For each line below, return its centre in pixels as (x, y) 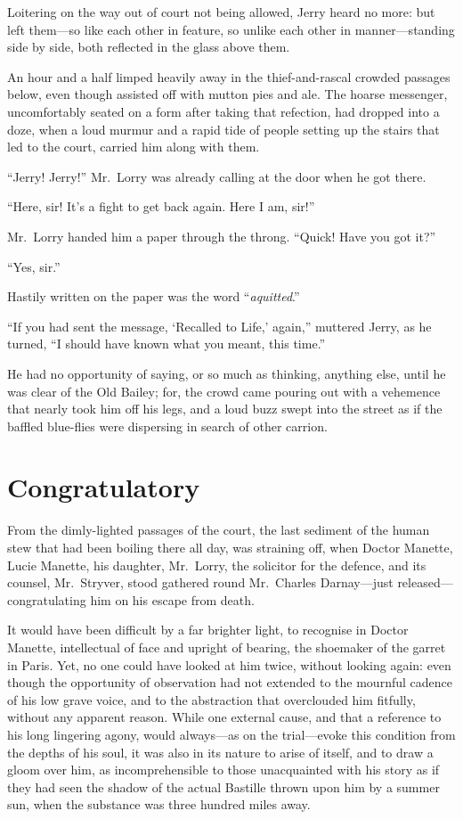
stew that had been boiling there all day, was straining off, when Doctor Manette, (230, 547)
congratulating (47, 599)
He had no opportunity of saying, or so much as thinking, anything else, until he (227, 373)
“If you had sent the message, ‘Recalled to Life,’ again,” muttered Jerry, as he (219, 326)
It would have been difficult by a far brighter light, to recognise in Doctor (208, 630)
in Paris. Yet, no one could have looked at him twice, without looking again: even (229, 664)
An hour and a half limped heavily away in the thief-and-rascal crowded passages (229, 76)
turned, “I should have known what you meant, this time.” (167, 344)
